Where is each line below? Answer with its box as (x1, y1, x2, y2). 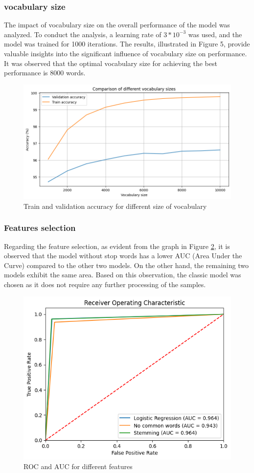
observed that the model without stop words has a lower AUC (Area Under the (4, 250, 242, 261)
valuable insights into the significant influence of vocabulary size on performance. (4, 48, 247, 58)
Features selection (4, 222, 76, 234)
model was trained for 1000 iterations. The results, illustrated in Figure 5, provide (4, 39, 250, 49)
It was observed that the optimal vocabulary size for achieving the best (4, 58, 217, 68)
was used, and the (188, 29, 242, 39)
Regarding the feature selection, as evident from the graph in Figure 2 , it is (4, 241, 230, 251)
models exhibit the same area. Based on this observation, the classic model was (4, 270, 241, 280)
